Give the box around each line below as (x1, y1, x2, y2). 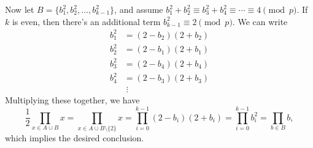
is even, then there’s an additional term (12, 15, 161, 28)
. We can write (232, 15, 288, 28)
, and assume (114, 3, 163, 15)
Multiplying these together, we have (5, 94, 140, 106)
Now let (5, 3, 34, 15)
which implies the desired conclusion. (5, 131, 144, 144)
